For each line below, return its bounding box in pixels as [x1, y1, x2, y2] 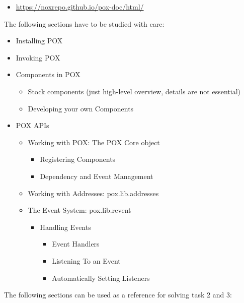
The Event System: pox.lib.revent [28, 205, 131, 215]
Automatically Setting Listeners [52, 272, 150, 283]
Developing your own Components [28, 103, 134, 113]
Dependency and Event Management [40, 170, 153, 181]
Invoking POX [16, 52, 60, 63]
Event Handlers [52, 238, 100, 249]
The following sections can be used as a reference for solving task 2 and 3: [4, 289, 232, 300]
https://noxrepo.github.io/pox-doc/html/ [16, 2, 144, 12]
